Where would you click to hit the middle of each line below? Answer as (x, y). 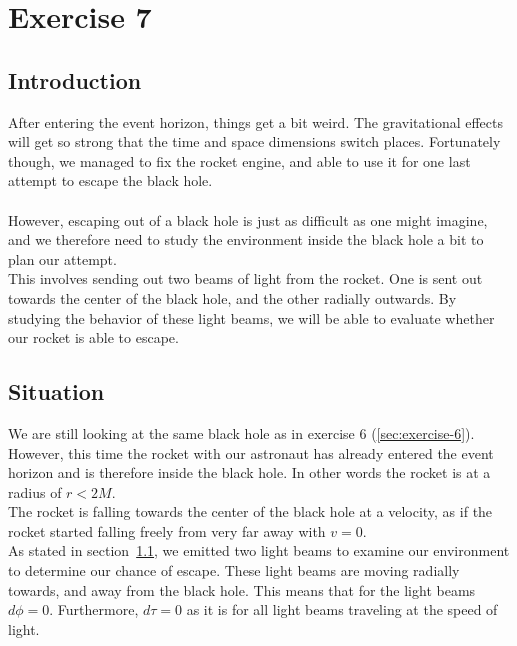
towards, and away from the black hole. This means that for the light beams (242, 589)
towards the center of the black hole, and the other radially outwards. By (232, 297)
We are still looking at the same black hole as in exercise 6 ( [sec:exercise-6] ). (241, 432)
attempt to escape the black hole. (110, 180)
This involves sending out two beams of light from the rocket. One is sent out (245, 278)
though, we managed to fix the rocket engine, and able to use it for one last (239, 160)
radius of (35, 491)
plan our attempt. (62, 258)
